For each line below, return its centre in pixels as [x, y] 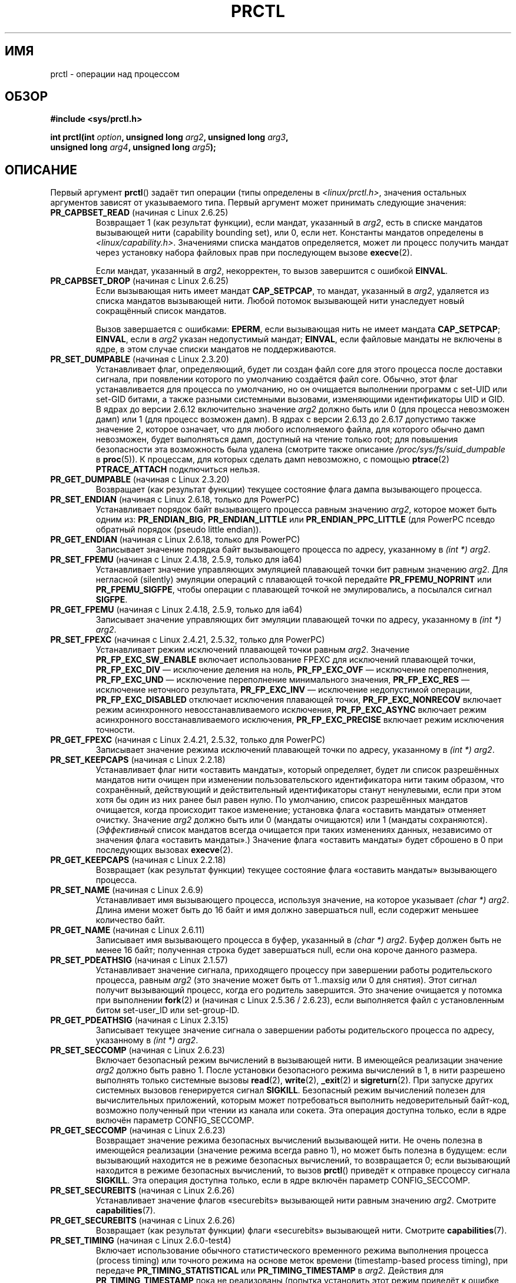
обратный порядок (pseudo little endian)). [178, 530]
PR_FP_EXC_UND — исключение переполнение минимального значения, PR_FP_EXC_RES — [282, 680]
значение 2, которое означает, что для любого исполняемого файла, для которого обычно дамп [290, 429]
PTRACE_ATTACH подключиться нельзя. [178, 469]
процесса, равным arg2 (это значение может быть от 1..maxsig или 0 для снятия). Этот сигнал [286, 980]
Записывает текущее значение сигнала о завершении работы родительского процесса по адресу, [295, 1030]
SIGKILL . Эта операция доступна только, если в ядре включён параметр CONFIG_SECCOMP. [283, 1181]
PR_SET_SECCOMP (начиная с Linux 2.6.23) [138, 1050]
